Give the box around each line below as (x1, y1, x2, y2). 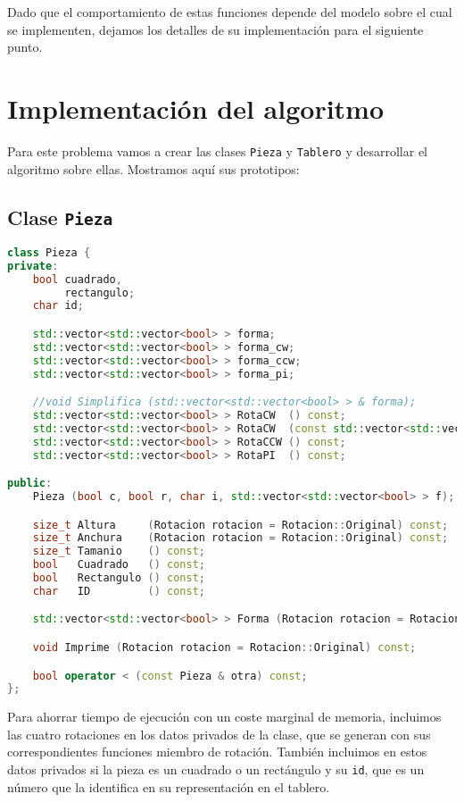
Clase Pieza (7, 203, 113, 230)
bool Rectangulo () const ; (32, 572, 205, 585)
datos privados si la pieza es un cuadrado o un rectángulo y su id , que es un (7, 760, 425, 779)
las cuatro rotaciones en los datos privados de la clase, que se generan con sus (7, 724, 431, 743)
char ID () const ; (32, 584, 205, 597)
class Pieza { (7, 246, 91, 259)
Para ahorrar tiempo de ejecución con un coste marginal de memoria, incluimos (7, 707, 442, 726)
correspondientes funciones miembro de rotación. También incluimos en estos (7, 742, 427, 761)
